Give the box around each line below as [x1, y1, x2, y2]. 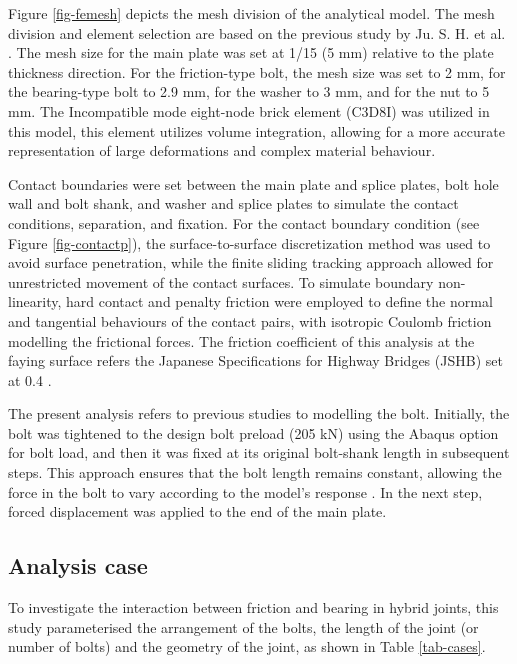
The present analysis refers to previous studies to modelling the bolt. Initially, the [8, 403, 510, 424]
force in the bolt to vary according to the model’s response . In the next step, [8, 481, 483, 502]
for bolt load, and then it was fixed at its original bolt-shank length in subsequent [8, 442, 510, 463]
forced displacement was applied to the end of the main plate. [8, 501, 387, 522]
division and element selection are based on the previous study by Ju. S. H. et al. [8, 22, 506, 43]
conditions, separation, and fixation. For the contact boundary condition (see [8, 212, 480, 233]
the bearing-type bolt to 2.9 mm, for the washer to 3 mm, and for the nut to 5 [8, 81, 490, 102]
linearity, [8, 291, 62, 312]
